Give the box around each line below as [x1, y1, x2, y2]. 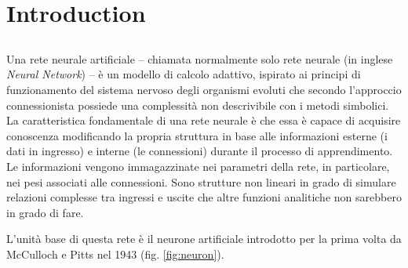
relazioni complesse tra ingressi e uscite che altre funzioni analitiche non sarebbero [6, 189, 402, 205]
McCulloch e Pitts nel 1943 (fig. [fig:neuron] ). [6, 245, 224, 262]
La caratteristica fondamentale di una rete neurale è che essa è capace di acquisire [6, 112, 401, 129]
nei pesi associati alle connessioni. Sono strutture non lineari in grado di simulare [6, 173, 396, 190]
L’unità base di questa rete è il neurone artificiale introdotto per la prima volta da [6, 230, 402, 247]
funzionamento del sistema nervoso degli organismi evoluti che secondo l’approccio [6, 81, 402, 97]
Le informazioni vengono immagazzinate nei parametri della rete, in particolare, [6, 158, 390, 174]
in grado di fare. [6, 204, 84, 220]
